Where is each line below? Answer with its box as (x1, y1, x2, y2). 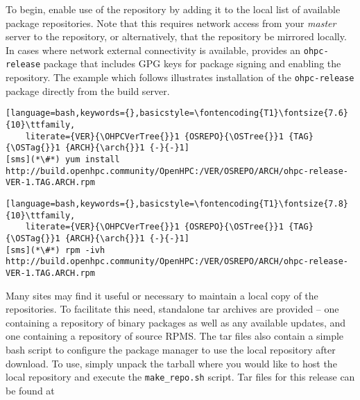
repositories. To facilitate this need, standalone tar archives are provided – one (6, 302, 339, 316)
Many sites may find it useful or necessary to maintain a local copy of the (6, 288, 318, 302)
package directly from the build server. (6, 83, 170, 98)
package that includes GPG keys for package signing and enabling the (43, 56, 341, 71)
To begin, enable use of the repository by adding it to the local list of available (6, 2, 341, 16)
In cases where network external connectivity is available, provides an (6, 42, 301, 57)
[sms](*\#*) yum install (6, 154, 120, 164)
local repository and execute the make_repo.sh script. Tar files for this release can (6, 369, 355, 384)
